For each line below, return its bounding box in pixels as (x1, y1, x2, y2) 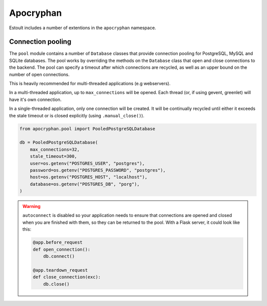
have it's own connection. (9, 97, 62, 102)
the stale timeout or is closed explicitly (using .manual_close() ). (9, 112, 144, 118)
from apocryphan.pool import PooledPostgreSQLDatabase (19, 126, 155, 131)
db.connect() (43, 254, 75, 259)
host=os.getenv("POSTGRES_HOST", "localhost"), (30, 174, 148, 180)
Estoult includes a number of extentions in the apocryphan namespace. (9, 25, 156, 31)
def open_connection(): (33, 247, 91, 252)
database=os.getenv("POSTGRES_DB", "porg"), (30, 181, 140, 187)
